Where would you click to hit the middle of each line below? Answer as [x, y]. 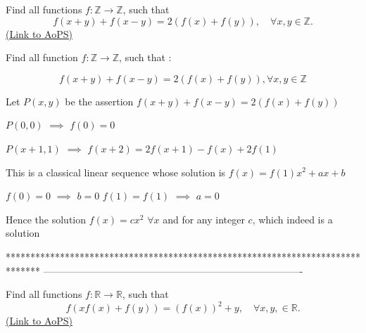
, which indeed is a [292, 219]
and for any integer [204, 219]
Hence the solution [46, 219]
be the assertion [99, 101]
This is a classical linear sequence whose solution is [116, 172]
